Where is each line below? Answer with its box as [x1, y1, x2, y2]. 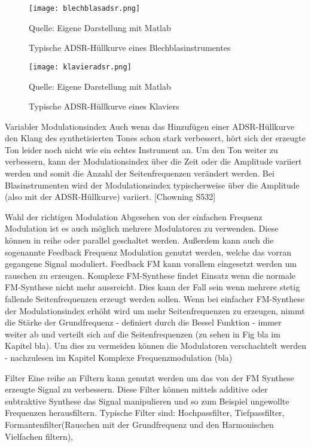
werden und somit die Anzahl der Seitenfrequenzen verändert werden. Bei [5, 167, 275, 180]
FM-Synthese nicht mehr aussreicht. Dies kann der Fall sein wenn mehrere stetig [5, 281, 300, 293]
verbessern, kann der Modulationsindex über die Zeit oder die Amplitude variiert [5, 155, 302, 168]
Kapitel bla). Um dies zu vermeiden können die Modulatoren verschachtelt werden [5, 339, 306, 352]
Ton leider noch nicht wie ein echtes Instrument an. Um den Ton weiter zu [5, 143, 278, 156]
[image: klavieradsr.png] [29, 62, 132, 71]
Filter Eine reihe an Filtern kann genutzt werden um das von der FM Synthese [5, 371, 294, 384]
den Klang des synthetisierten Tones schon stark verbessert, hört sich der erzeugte [5, 132, 306, 144]
